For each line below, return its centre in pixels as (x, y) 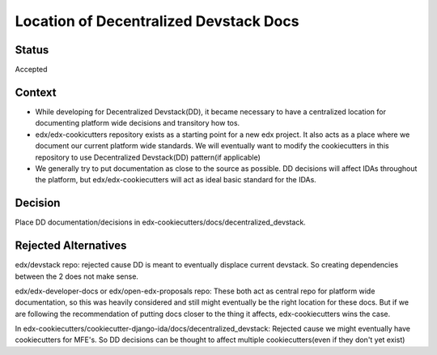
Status (32, 50)
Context (36, 92)
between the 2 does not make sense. (77, 276)
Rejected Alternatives (71, 246)
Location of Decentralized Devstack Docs (157, 21)
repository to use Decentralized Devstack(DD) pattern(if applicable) (148, 157)
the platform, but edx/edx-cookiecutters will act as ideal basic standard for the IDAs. (176, 180)
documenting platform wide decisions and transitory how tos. (138, 123)
